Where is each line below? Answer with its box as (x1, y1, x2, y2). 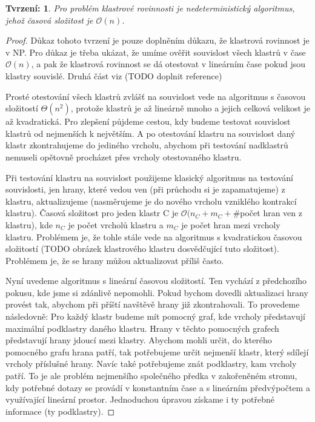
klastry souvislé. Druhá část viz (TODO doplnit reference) (5, 69, 222, 82)
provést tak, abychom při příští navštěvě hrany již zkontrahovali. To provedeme (5, 298, 300, 311)
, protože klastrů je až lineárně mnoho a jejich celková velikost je (70, 102, 311, 114)
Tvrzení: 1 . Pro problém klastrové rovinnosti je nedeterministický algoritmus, (5, 2, 295, 14)
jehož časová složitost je (5, 13, 93, 26)
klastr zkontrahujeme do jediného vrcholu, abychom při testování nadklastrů (5, 139, 288, 151)
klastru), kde (5, 218, 53, 231)
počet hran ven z (240, 206, 303, 219)
